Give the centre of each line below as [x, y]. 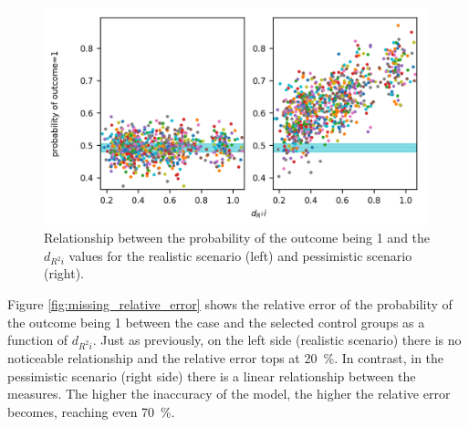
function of [38, 340]
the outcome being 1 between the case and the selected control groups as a [216, 322]
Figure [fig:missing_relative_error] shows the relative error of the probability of [230, 304]
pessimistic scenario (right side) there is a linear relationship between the [212, 375]
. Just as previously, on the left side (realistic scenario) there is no [277, 340]
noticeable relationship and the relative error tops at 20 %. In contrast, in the [226, 357]
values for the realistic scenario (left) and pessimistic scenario [240, 255]
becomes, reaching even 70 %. [91, 411]
